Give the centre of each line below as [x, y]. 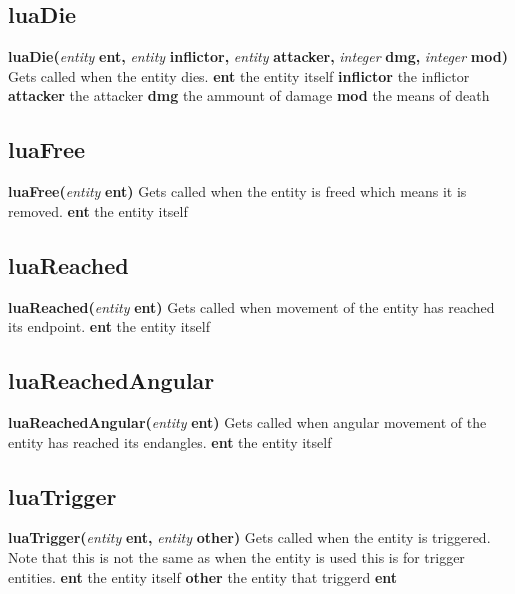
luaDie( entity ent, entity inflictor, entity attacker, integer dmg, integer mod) [258, 56]
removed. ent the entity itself [98, 210]
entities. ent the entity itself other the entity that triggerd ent [203, 576]
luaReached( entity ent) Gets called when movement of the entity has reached [251, 306]
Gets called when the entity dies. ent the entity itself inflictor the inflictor [239, 75]
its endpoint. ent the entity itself [109, 326]
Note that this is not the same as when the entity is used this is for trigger [236, 556]
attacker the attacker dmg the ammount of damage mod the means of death [249, 95]
